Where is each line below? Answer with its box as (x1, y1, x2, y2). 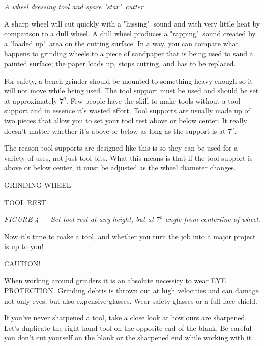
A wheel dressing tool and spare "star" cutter (4, 1, 143, 11)
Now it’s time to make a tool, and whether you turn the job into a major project (4, 231, 256, 241)
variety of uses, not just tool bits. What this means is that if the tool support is (4, 152, 253, 163)
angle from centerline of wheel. (165, 214, 260, 225)
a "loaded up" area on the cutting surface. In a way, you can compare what (4, 38, 239, 48)
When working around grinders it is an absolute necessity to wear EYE (4, 275, 226, 286)
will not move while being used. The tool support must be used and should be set (4, 85, 259, 96)
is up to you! (4, 241, 44, 252)
